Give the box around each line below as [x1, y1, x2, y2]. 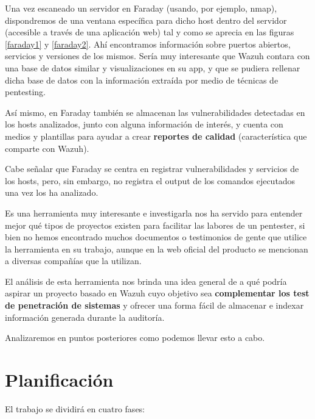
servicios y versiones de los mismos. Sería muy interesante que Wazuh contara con [5, 49, 310, 62]
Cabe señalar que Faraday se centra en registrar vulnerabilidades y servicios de [5, 162, 299, 175]
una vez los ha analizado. [5, 186, 99, 199]
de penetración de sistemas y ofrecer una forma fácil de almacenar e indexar [5, 299, 304, 312]
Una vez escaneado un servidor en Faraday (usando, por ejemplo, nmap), [5, 2, 277, 14]
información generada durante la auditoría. [5, 310, 165, 323]
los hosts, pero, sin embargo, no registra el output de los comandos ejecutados [5, 174, 296, 187]
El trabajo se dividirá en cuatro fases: [5, 402, 145, 415]
